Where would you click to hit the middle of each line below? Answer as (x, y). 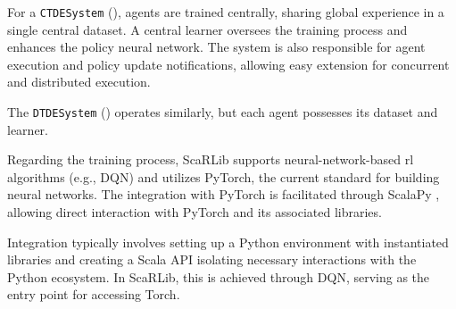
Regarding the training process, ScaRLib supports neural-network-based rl (211, 159)
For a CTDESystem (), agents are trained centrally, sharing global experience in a (226, 12)
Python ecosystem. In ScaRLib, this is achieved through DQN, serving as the (219, 276)
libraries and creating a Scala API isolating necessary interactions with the (212, 259)
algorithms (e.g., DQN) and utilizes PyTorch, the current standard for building (224, 176)
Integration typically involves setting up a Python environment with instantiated (228, 242)
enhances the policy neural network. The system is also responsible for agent (216, 47)
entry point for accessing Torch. (94, 294)
